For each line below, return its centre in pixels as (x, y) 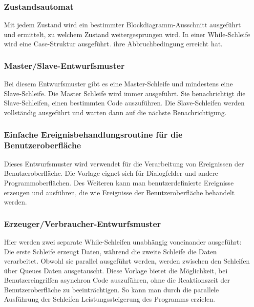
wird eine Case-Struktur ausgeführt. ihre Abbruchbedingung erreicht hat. (113, 44)
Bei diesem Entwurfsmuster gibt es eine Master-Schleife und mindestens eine (118, 84)
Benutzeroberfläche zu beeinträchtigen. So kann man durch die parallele (111, 289)
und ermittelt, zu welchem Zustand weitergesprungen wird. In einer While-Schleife (127, 34)
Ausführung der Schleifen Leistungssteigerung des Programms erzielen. (110, 299)
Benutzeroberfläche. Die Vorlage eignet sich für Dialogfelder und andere (111, 173)
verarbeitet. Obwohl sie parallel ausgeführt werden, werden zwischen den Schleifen (127, 261)
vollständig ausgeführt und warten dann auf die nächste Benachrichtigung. (115, 112)
